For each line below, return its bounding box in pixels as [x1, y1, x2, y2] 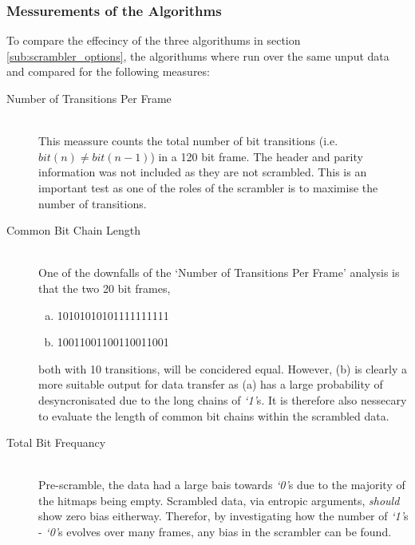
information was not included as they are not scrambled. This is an [38, 164, 367, 180]
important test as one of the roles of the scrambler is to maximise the [38, 179, 378, 195]
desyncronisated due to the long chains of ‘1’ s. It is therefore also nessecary [38, 391, 407, 408]
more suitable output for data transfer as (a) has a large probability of [38, 376, 383, 393]
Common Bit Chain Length [6, 222, 140, 239]
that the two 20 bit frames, [38, 279, 171, 296]
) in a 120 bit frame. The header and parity [150, 148, 363, 164]
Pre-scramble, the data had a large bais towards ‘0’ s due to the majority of [38, 476, 405, 493]
